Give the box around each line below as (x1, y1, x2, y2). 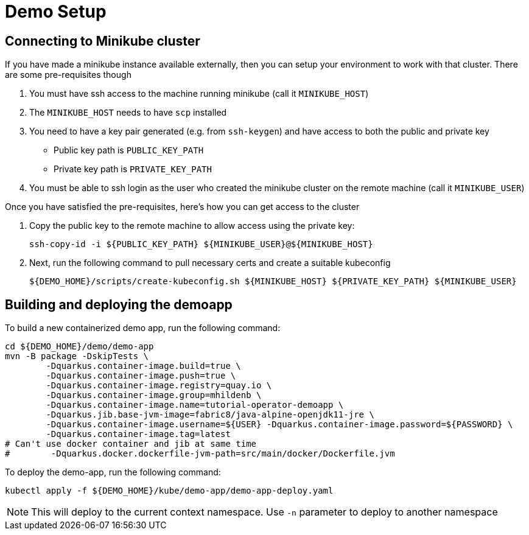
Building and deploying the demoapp (5, 296, 233, 312)
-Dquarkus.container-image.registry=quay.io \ (46, 380, 272, 391)
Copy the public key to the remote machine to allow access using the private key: (29, 220, 355, 231)
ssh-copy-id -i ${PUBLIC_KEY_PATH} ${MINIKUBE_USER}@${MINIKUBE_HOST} (29, 239, 373, 250)
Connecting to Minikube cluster (5, 33, 200, 49)
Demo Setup (5, 1, 107, 22)
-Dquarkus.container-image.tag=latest (46, 429, 231, 439)
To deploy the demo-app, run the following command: (5, 467, 221, 478)
